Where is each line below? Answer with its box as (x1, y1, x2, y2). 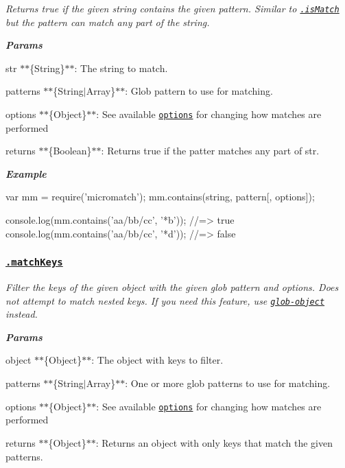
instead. (5, 307, 38, 321)
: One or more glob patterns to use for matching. (125, 376, 331, 390)
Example (5, 166, 47, 180)
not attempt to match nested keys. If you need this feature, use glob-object (5, 293, 325, 307)
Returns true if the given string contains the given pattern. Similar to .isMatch (5, 1, 340, 15)
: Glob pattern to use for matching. (125, 84, 273, 98)
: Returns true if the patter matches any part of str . (101, 143, 320, 158)
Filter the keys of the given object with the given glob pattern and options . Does (5, 280, 339, 294)
